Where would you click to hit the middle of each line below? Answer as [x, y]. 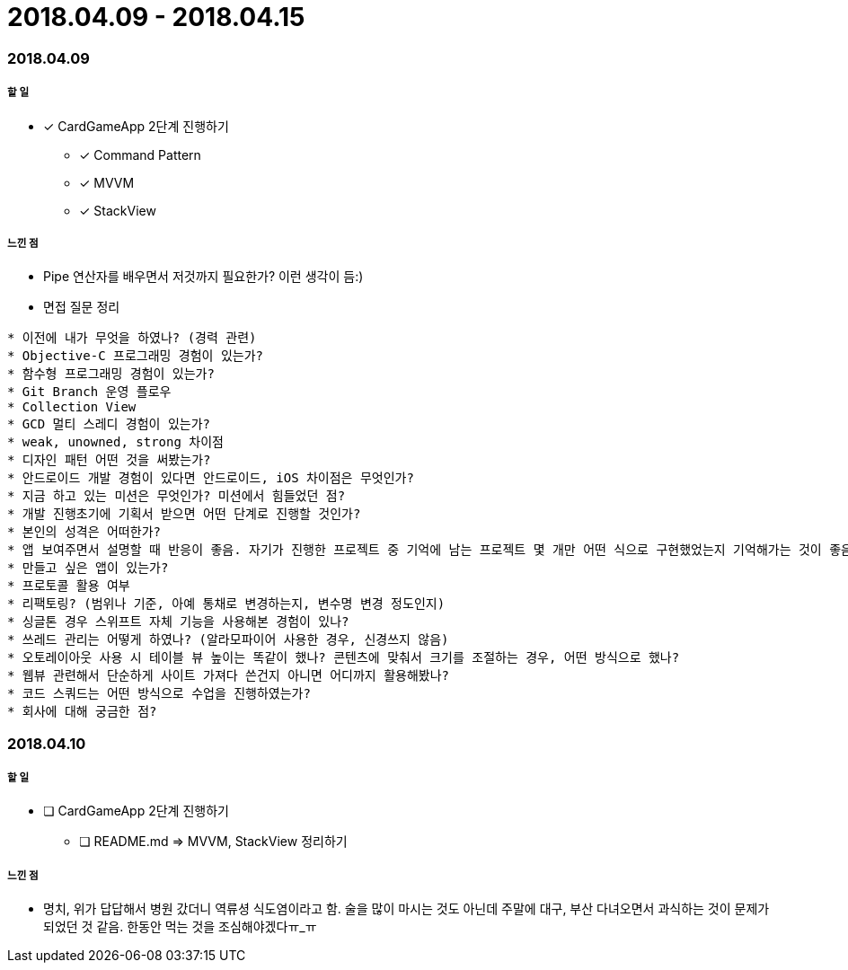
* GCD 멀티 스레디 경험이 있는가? [109, 424]
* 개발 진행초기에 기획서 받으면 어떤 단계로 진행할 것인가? [184, 514]
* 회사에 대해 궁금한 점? [82, 712]
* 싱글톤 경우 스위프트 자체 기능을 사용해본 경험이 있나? [178, 622]
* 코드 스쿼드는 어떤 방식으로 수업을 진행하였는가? [159, 694]
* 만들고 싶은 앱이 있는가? [88, 568]
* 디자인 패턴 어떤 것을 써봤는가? [109, 460]
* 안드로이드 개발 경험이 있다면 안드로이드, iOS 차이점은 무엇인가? [211, 478]
